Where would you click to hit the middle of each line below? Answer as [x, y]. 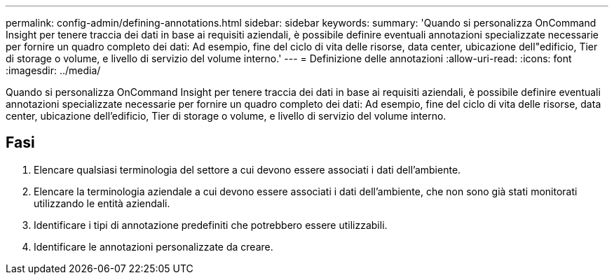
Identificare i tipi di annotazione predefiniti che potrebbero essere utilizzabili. [211, 225]
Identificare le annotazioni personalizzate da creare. [153, 246]
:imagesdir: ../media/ [53, 70]
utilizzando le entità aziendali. [102, 203]
